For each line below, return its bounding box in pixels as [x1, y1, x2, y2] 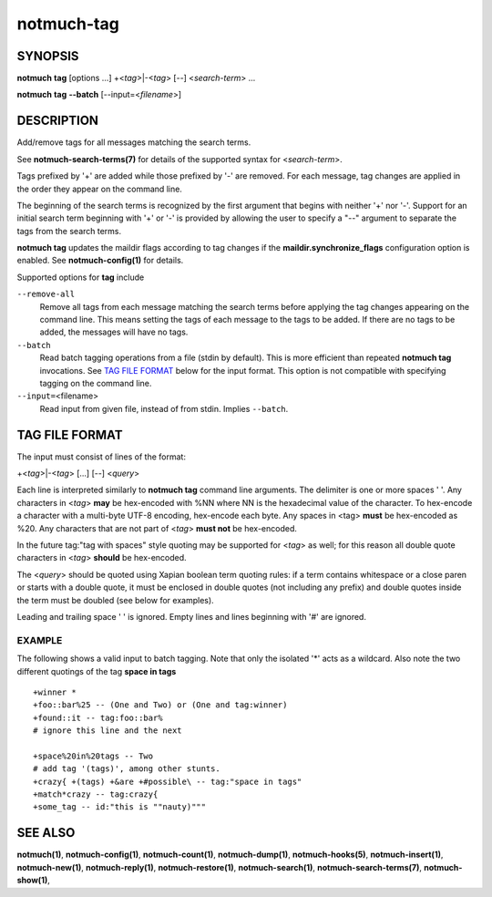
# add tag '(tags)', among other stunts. [33, 764, 220, 774]
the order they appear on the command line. [16, 183, 182, 194]
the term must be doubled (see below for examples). [16, 594, 214, 605]
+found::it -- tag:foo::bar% [33, 712, 163, 723]
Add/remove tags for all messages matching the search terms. [16, 137, 251, 148]
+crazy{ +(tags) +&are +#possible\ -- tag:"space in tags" [33, 776, 302, 787]
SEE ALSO [16, 825, 76, 840]
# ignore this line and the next [33, 726, 182, 736]
